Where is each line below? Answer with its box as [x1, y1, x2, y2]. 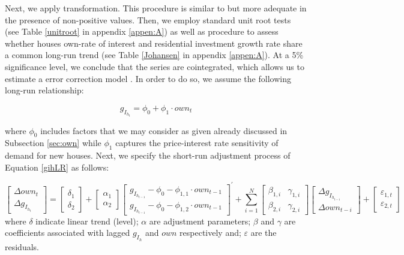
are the [250, 226, 277, 239]
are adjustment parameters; [149, 214, 251, 227]
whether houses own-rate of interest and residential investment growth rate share [5, 37, 303, 49]
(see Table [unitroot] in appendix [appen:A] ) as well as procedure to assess [5, 25, 279, 38]
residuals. [5, 240, 39, 253]
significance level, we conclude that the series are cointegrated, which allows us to [5, 60, 304, 72]
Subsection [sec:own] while [5, 136, 101, 149]
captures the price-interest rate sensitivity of [115, 136, 279, 149]
